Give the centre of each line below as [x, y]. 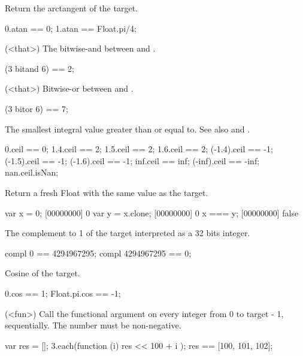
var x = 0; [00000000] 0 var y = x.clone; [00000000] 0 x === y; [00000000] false [152, 212]
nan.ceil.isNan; [32, 172]
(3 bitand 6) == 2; [40, 68]
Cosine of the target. [43, 273]
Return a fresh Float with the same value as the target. [107, 192]
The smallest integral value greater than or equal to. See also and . [128, 129]
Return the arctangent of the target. [71, 8]
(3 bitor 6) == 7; [37, 108]
